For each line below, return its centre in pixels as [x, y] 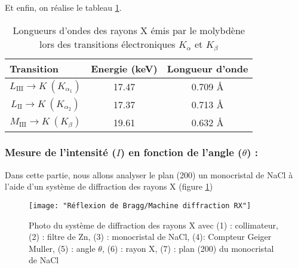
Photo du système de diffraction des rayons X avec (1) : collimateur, [153, 225]
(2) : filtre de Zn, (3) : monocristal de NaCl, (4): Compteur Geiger [150, 237]
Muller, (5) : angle [62, 248]
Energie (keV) [124, 68]
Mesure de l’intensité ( [61, 152]
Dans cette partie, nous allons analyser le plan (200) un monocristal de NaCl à [149, 174]
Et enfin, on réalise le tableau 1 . [63, 7]
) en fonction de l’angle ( [181, 152]
